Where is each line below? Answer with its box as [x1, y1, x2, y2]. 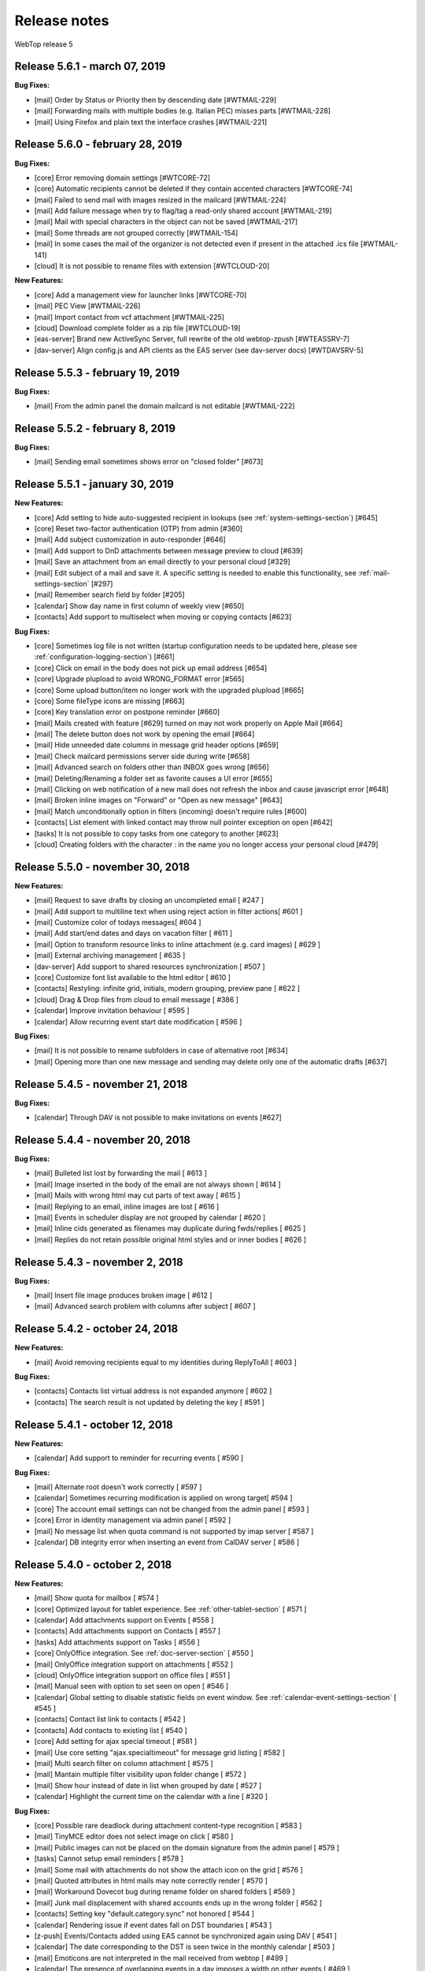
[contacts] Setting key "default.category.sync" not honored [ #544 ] [34, 1909, 255, 1919]
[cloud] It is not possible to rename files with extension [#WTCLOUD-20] [34, 261, 270, 271]
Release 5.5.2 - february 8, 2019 [14, 422, 176, 435]
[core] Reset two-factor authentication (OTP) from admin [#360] [34, 524, 243, 534]
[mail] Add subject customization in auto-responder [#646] [34, 535, 226, 544]
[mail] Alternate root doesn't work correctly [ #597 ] [34, 1482, 202, 1492]
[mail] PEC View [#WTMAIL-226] [34, 301, 141, 311]
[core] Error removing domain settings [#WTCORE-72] [34, 173, 211, 182]
